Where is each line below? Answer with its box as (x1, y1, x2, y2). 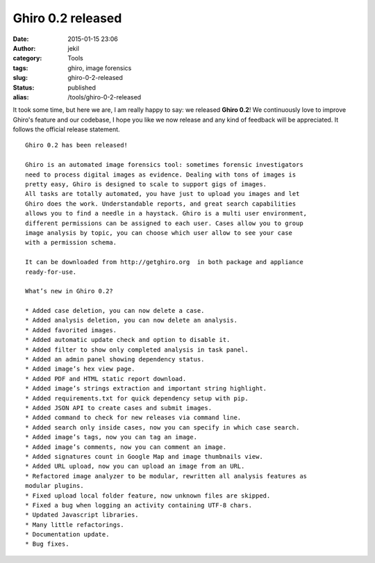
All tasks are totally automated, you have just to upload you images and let (25, 190, 300, 198)
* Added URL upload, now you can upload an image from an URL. (25, 462, 245, 471)
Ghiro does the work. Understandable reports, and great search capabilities (25, 199, 297, 208)
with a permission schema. (25, 238, 117, 247)
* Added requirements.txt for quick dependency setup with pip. (25, 394, 249, 402)
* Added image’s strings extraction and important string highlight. (25, 384, 267, 393)
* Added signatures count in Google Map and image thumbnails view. (25, 452, 263, 460)
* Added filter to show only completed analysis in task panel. (25, 345, 249, 354)
